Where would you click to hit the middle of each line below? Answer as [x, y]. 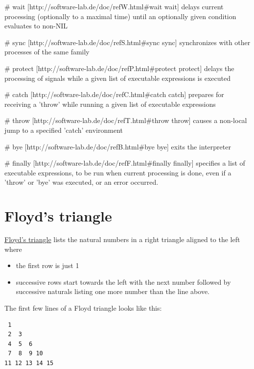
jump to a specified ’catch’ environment [64, 130]
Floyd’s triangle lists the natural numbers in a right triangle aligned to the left [122, 239]
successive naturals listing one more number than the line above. [113, 291]
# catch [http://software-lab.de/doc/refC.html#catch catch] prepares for [114, 94]
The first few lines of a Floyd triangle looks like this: [83, 308]
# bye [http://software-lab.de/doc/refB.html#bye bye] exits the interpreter [118, 146]
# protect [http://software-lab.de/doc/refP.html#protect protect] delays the [119, 68]
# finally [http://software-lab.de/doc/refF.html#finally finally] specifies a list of [125, 163]
